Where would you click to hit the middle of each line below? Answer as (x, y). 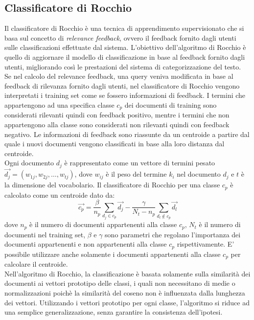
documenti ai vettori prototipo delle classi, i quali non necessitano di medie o (120, 283)
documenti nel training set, (45, 234)
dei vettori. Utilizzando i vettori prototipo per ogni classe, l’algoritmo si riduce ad (127, 302)
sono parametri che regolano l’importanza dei (173, 234)
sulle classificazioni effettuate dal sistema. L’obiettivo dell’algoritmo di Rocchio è (125, 47)
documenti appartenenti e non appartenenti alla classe (86, 244)
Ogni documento (29, 163)
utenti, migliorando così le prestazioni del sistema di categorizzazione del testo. (123, 66)
